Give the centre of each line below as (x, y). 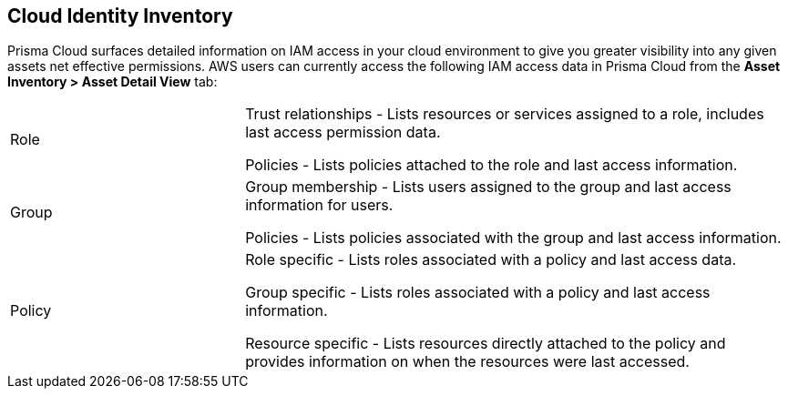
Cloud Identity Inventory (120, 16)
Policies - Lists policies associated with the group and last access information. (513, 238)
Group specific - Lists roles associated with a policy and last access (478, 293)
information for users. (319, 205)
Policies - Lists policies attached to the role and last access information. (491, 165)
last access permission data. (343, 132)
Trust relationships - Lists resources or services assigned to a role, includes (505, 114)
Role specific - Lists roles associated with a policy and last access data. (491, 260)
